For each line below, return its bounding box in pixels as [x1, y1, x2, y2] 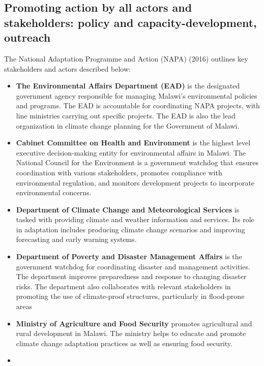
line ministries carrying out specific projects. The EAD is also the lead [16, 110, 236, 120]
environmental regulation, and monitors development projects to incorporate [16, 177, 255, 188]
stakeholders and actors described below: [4, 63, 131, 74]
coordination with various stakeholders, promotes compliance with [16, 167, 222, 177]
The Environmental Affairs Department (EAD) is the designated [16, 80, 240, 91]
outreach [4, 29, 51, 45]
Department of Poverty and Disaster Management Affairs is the [16, 251, 242, 262]
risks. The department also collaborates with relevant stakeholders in [16, 281, 231, 291]
